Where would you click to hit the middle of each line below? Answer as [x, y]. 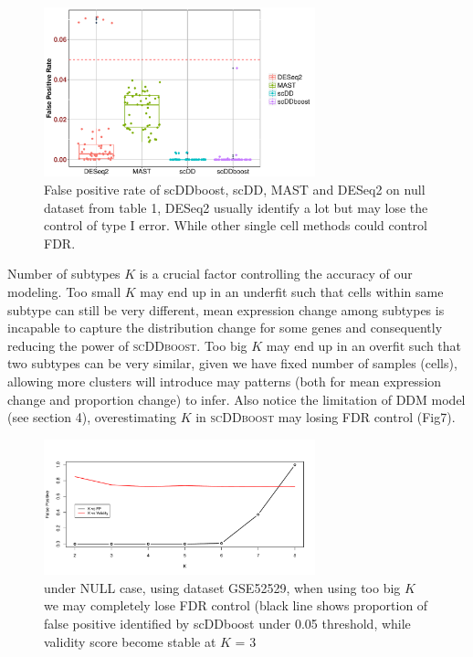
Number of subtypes [64, 274]
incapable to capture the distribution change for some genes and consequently [225, 328]
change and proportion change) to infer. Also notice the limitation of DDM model [236, 399]
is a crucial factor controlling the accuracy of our [276, 274]
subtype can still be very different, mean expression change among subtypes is [226, 309]
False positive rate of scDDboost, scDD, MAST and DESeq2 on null [235, 190]
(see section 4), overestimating [92, 417]
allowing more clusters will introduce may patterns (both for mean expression [225, 381]
